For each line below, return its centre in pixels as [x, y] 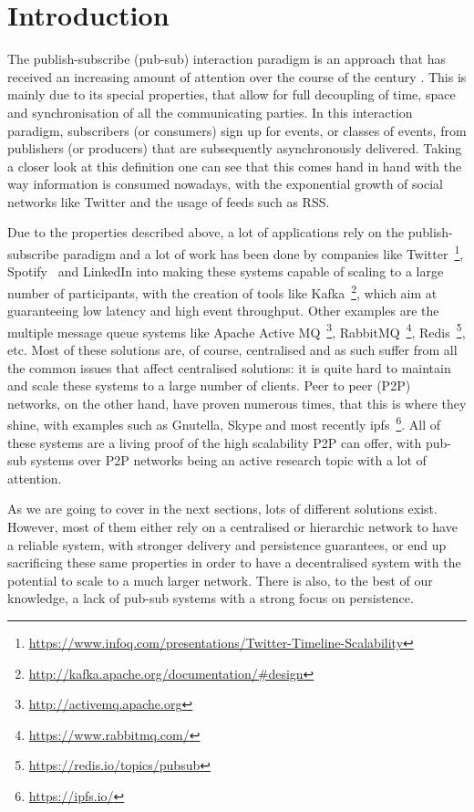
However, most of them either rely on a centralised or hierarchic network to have [232, 526]
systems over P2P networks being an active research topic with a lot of [228, 460]
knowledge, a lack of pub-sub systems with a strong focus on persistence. [211, 598]
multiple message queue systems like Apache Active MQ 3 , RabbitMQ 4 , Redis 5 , [237, 330]
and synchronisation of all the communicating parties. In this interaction [210, 112]
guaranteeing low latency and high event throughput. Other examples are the [223, 311]
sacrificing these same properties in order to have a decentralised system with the [234, 562]
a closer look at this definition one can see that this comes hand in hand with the [235, 166]
